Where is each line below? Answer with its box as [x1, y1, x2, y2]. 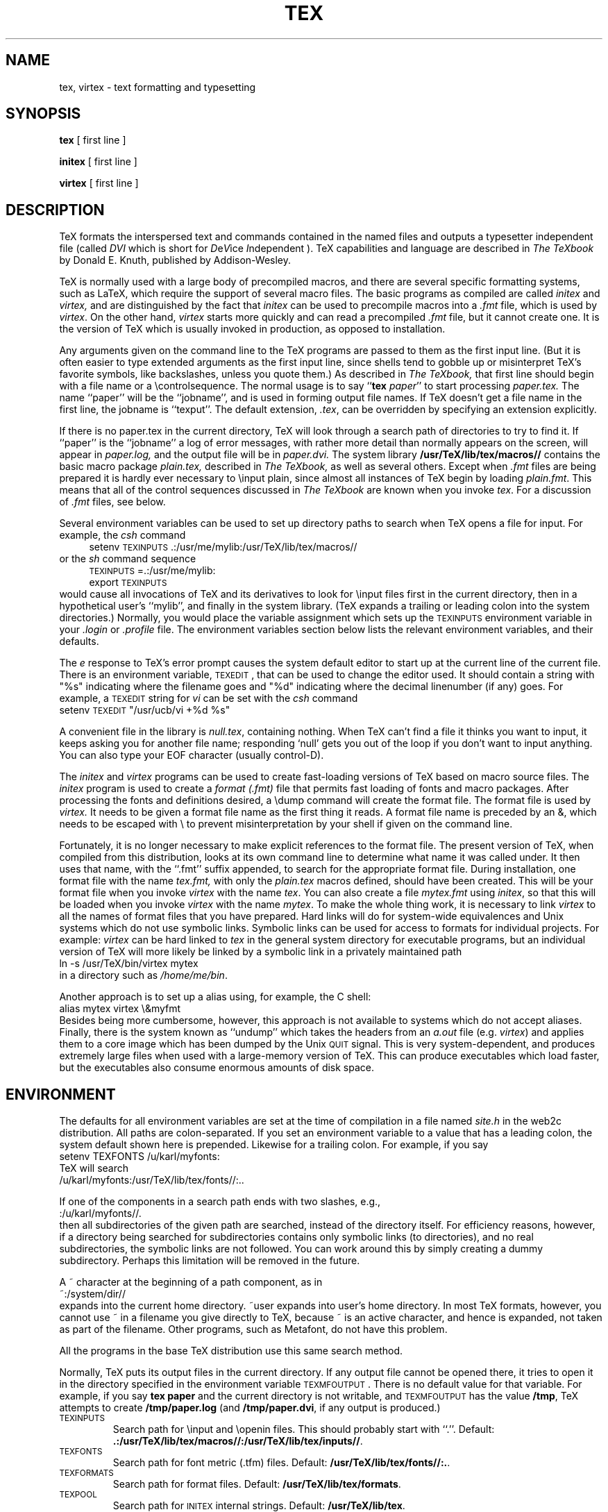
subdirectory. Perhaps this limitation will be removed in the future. [59, 1254, 360, 1267]
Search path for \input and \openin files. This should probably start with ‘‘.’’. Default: [112, 1423, 495, 1436]
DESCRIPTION [6, 201, 105, 219]
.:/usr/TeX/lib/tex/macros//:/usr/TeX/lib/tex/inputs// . [112, 1435, 363, 1447]
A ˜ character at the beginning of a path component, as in [59, 1276, 323, 1288]
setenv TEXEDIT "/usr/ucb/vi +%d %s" [59, 704, 230, 716]
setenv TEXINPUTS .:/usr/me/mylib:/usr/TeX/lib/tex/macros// [89, 541, 357, 553]
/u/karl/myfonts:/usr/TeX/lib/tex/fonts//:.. [59, 1174, 244, 1186]
